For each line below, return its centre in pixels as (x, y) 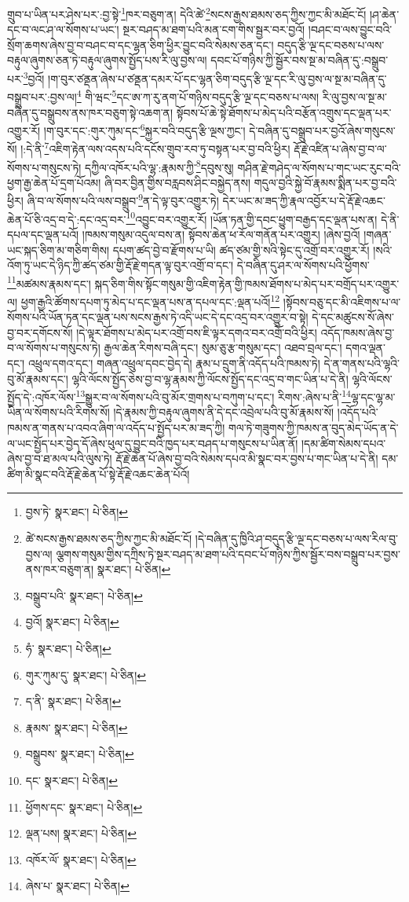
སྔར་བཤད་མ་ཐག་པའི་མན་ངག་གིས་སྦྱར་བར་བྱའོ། (214, 29)
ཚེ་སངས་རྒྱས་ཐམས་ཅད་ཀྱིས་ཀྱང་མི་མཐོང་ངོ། (109, 539)
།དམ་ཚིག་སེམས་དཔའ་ (344, 443)
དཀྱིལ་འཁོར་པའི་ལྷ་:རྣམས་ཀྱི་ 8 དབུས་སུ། (159, 166)
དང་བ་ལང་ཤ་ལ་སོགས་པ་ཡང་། (63, 29)
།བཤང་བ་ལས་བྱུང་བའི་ (350, 29)
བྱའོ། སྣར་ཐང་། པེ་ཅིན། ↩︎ (72, 622)
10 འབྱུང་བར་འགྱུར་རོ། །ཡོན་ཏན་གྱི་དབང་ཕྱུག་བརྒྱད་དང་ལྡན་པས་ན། (252, 218)
